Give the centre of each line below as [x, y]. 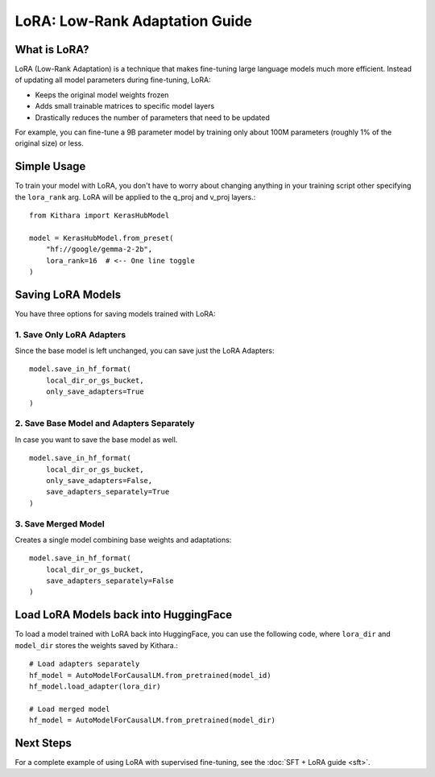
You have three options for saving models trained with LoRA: [116, 313]
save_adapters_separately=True [108, 492]
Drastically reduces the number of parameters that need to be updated [152, 118]
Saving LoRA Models [68, 294]
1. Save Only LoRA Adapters [70, 334]
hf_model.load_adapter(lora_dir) [95, 686]
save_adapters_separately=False [110, 581]
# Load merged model [70, 709]
